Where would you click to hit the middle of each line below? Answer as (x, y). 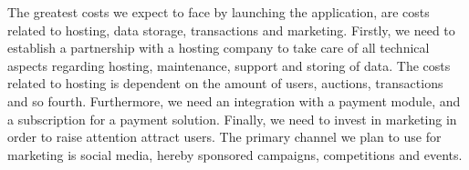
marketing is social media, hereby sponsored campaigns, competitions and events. (235, 154)
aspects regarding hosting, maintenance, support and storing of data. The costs (229, 65)
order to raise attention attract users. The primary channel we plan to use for (224, 137)
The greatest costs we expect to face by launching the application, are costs (219, 12)
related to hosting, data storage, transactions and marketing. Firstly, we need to (231, 30)
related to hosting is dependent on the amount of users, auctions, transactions (225, 83)
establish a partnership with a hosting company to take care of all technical (219, 48)
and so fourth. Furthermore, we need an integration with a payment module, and (234, 100)
